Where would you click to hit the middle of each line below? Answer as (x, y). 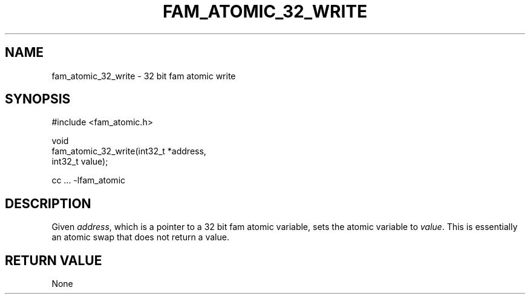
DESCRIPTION (48, 203)
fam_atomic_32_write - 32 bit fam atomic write (144, 76)
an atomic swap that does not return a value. (140, 237)
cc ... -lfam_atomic (89, 180)
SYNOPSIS (38, 99)
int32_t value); (80, 162)
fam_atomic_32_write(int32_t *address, (129, 151)
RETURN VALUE (54, 260)
